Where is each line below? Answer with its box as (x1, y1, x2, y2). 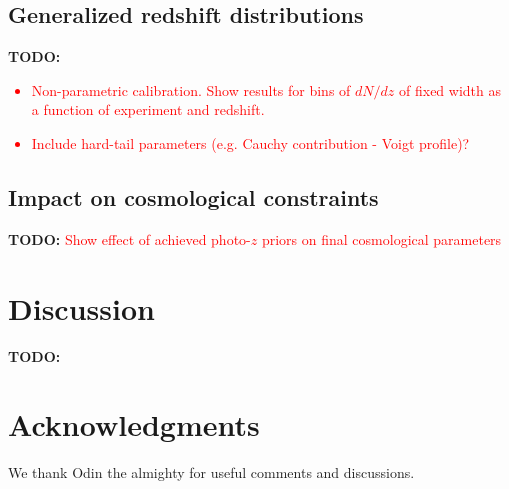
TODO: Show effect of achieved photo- (8, 228, 251, 249)
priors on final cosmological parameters (261, 228, 502, 249)
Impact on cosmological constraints (8, 181, 379, 212)
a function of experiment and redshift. (31, 99, 265, 120)
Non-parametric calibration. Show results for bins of (31, 79, 351, 100)
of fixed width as (399, 79, 501, 100)
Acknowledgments (8, 404, 260, 445)
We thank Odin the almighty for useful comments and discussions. (8, 462, 415, 483)
